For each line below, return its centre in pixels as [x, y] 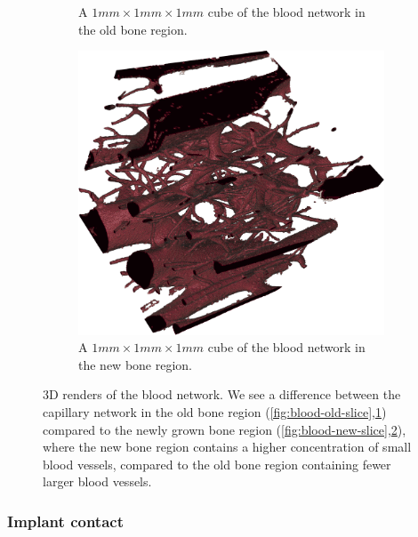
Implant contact [65, 521]
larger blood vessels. [97, 481]
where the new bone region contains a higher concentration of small [227, 447]
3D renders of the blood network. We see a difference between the [222, 394]
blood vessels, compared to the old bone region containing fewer [217, 464]
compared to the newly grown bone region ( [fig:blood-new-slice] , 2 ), [225, 429]
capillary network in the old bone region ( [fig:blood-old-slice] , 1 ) [215, 412]
